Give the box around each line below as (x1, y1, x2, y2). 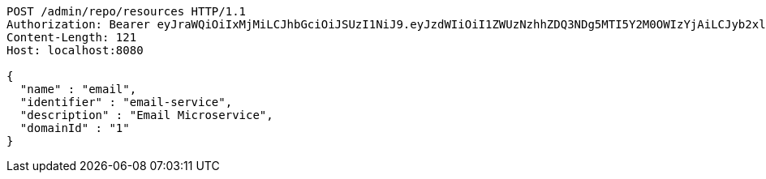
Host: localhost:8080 (6, 44, 144, 57)
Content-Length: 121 (6, 31, 137, 44)
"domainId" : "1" (19, 121, 130, 134)
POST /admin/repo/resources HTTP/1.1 (6, 5, 247, 18)
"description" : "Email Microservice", (19, 109, 273, 121)
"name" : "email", (19, 83, 137, 96)
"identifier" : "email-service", (19, 96, 233, 109)
